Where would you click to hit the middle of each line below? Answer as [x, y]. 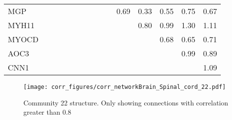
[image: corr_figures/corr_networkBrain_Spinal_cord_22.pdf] [125, 87]
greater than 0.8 [48, 112]
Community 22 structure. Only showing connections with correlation [126, 102]
